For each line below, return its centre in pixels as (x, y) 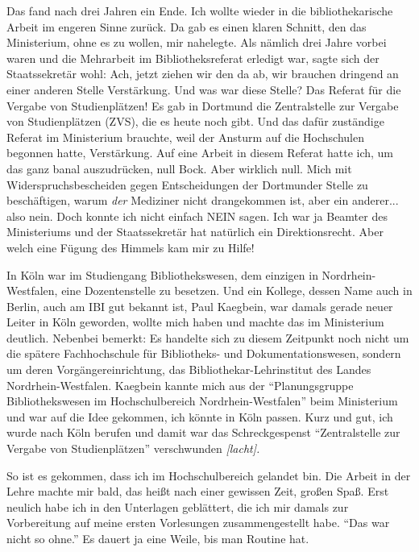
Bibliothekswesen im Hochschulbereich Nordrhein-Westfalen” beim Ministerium (202, 401)
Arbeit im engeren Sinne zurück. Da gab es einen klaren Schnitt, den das (187, 26)
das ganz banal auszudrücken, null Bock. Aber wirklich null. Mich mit (179, 168)
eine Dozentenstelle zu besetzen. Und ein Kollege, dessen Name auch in (237, 291)
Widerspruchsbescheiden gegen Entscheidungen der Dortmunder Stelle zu (187, 184)
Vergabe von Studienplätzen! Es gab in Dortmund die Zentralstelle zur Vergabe (203, 105)
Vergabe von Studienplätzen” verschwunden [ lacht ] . (133, 448)
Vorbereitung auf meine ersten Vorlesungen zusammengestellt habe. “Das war (198, 523)
